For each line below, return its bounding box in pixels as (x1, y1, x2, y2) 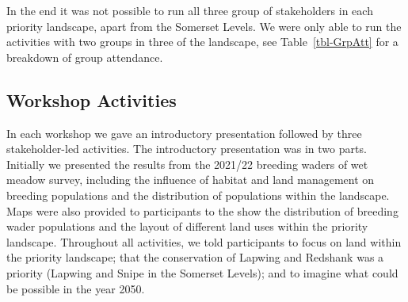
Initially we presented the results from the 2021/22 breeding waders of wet (6, 155, 368, 172)
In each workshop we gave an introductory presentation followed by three (6, 124, 362, 141)
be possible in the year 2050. (6, 280, 145, 296)
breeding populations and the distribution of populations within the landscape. (6, 186, 390, 203)
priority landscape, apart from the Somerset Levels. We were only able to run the (6, 17, 402, 34)
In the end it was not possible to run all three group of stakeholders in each (6, 2, 373, 18)
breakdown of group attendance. (6, 48, 163, 65)
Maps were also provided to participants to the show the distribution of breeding (6, 202, 398, 219)
